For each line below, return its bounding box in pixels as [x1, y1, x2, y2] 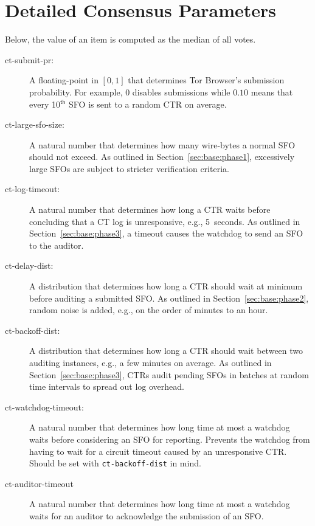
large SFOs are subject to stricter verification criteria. [29, 162, 229, 175]
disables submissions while [132, 85, 230, 98]
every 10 [29, 97, 60, 110]
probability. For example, [29, 85, 123, 98]
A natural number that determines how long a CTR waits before [29, 203, 271, 216]
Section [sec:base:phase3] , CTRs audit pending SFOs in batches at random [29, 368, 309, 381]
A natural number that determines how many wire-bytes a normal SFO [29, 138, 296, 151]
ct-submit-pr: [5, 53, 54, 66]
